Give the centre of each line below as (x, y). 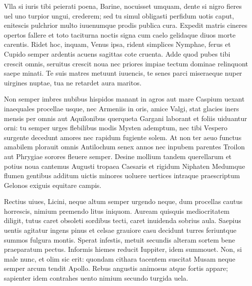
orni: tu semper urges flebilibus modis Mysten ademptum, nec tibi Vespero (116, 128)
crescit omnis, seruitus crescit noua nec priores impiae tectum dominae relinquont (126, 63)
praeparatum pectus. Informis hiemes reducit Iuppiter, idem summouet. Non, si (123, 249)
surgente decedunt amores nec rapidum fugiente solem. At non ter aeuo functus (123, 137)
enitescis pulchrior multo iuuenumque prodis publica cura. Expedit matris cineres (126, 25)
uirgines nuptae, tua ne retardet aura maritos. (73, 82)
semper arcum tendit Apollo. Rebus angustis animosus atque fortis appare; (116, 268)
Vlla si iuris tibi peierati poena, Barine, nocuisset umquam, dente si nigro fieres (123, 6)
